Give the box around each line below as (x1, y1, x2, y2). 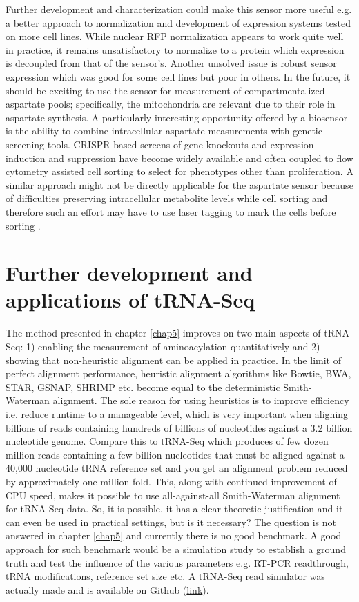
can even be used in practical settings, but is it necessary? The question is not (6, 514, 336, 529)
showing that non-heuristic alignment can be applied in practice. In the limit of (6, 352, 341, 367)
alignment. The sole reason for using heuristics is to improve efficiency (52, 393, 349, 408)
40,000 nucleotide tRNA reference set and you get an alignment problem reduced (6, 461, 348, 475)
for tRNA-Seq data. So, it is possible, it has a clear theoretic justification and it (6, 501, 343, 516)
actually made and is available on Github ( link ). (6, 582, 209, 596)
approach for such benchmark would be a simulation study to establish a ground (6, 541, 346, 556)
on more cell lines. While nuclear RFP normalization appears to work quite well (6, 29, 344, 43)
